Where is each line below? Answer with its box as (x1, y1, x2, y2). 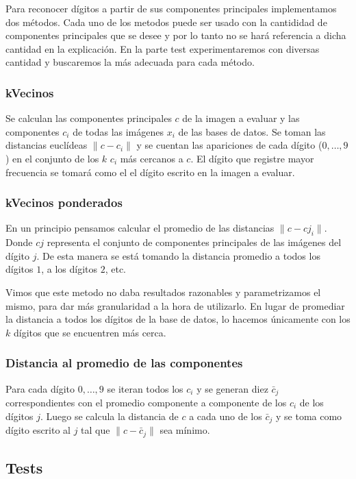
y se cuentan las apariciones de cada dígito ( (136, 138, 322, 152)
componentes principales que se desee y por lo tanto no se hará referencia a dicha (5, 28, 346, 42)
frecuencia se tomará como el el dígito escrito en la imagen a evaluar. (5, 164, 295, 179)
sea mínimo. (160, 423, 210, 437)
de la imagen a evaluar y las (182, 111, 300, 125)
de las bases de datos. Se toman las (178, 124, 326, 138)
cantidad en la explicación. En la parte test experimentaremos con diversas (5, 41, 320, 56)
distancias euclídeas (5, 138, 88, 152)
